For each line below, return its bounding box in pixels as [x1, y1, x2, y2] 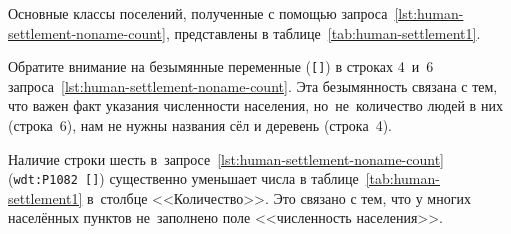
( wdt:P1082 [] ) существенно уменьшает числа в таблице [8, 168, 359, 189]
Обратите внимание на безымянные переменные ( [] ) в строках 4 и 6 [8, 56, 434, 77]
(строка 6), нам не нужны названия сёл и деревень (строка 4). [8, 115, 393, 136]
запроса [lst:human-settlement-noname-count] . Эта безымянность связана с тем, [8, 75, 498, 96]
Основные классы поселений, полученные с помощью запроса [8, 3, 388, 23]
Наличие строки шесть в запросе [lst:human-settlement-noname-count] [8, 148, 444, 169]
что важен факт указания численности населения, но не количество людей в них [8, 95, 503, 116]
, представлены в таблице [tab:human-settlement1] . [165, 22, 481, 43]
